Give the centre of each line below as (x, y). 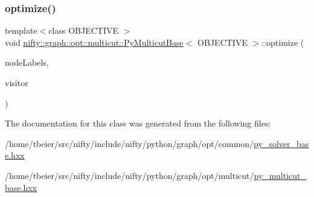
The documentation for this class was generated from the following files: (138, 123)
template (21, 30)
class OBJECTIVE (83, 30)
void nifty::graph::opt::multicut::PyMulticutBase (94, 42)
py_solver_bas (281, 143)
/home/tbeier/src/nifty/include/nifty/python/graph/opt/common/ (130, 143)
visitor (17, 83)
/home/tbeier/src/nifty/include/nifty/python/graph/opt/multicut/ (130, 175)
